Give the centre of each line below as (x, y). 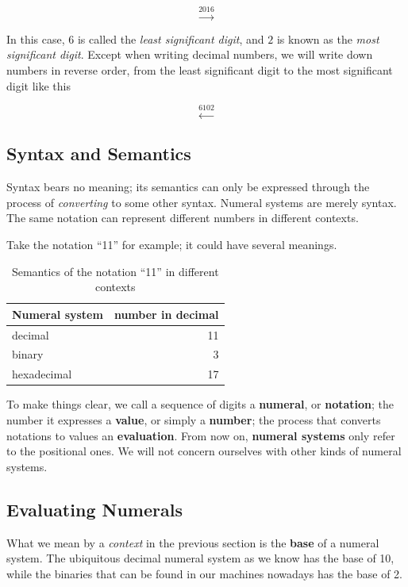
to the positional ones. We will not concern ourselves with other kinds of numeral (204, 451)
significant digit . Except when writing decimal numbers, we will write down (190, 54)
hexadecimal (42, 374)
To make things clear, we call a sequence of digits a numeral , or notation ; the (200, 404)
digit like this (38, 85)
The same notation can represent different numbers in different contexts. (183, 218)
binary (28, 354)
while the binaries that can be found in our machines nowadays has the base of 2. (205, 573)
